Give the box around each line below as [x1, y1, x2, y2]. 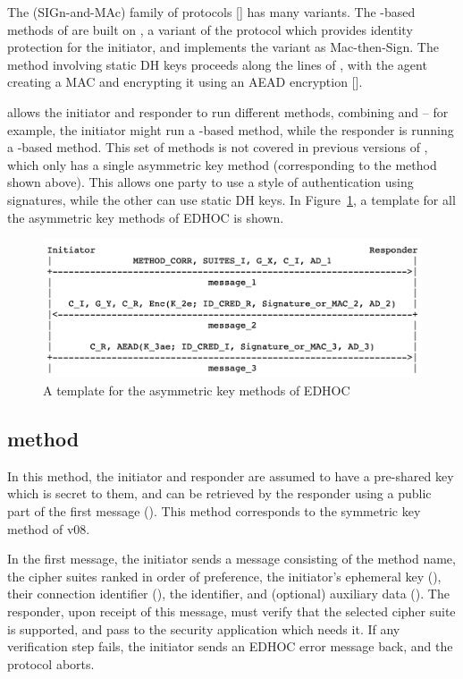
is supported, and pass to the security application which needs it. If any [7, 619, 400, 638]
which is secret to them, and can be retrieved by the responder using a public [7, 484, 432, 503]
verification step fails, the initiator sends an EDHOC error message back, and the [7, 637, 453, 656]
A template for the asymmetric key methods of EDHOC [43, 380, 350, 399]
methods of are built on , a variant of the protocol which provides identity [7, 20, 413, 38]
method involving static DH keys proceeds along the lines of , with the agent [7, 55, 427, 73]
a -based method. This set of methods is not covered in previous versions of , [7, 138, 428, 157]
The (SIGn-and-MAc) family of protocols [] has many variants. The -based [7, 3, 416, 21]
